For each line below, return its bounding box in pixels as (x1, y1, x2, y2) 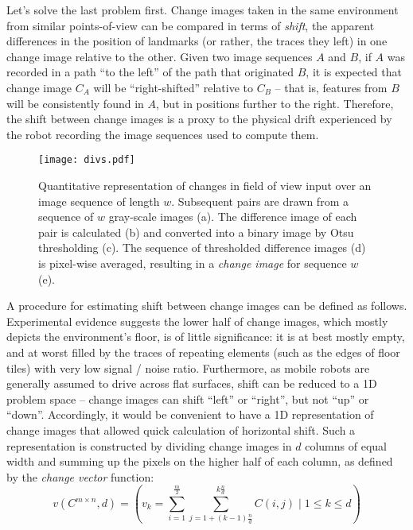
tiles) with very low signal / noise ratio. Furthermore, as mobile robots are (6, 359, 370, 376)
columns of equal (305, 437, 387, 454)
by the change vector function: (6, 468, 154, 485)
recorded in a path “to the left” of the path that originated (6, 64, 294, 80)
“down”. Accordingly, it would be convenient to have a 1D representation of (6, 406, 374, 423)
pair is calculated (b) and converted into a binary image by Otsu (38, 223, 354, 240)
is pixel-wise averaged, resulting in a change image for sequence (38, 254, 347, 271)
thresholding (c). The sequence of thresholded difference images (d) (38, 239, 366, 256)
